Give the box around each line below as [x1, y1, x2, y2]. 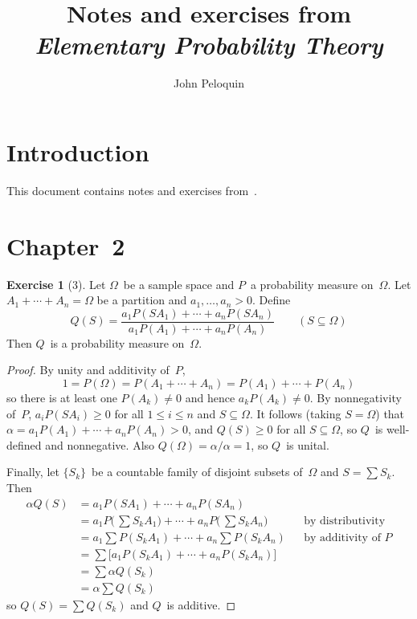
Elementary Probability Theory [35, 28, 383, 62]
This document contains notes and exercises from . [6, 181, 257, 198]
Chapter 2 [6, 229, 125, 262]
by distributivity [304, 515, 386, 527]
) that [375, 405, 405, 421]
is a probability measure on [50, 334, 185, 351]
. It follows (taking [249, 405, 341, 421]
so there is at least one [6, 389, 117, 405]
